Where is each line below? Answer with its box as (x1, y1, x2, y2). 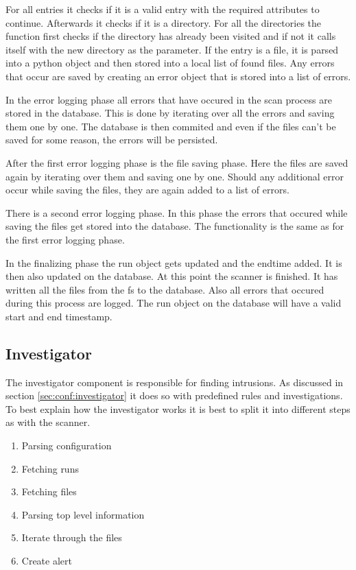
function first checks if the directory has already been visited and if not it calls (5, 29, 336, 43)
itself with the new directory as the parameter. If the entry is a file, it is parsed (5, 42, 339, 56)
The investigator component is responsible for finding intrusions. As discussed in (5, 375, 344, 389)
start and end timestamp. (5, 309, 112, 323)
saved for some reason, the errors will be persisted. (5, 132, 218, 147)
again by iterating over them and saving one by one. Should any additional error (5, 169, 344, 183)
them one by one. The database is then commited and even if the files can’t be (5, 119, 336, 133)
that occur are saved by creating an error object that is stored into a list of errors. (5, 69, 351, 83)
